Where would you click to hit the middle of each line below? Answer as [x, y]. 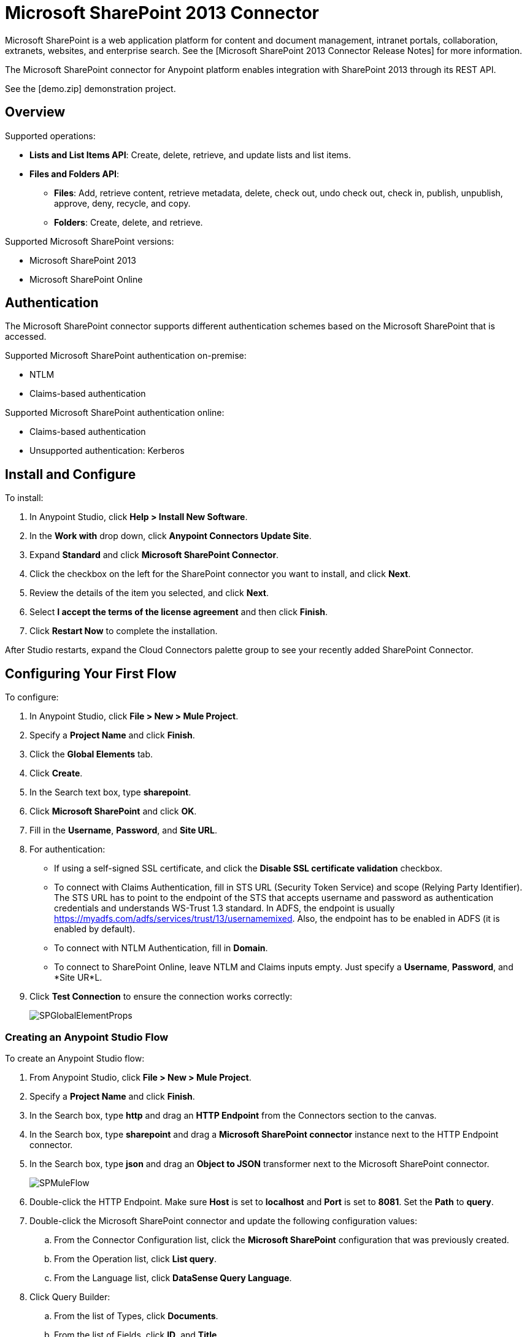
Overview [35, 112]
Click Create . [56, 773]
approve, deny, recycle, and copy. [122, 203]
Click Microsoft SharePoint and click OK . [113, 811]
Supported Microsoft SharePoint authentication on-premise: [126, 356]
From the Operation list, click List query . [135, 1258]
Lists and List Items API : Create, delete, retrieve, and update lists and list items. [190, 155]
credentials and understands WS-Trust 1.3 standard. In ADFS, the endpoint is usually [225, 908]
